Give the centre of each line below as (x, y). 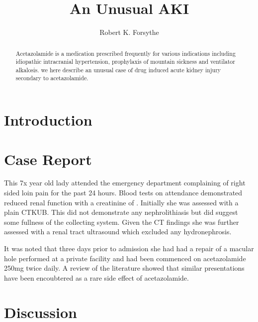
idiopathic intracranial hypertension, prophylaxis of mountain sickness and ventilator (125, 62)
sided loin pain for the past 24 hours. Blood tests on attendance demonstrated (123, 193)
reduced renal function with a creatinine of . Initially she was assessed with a (121, 202)
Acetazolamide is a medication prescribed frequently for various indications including (126, 53)
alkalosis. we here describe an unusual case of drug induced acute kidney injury (118, 70)
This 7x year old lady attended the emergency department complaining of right (125, 183)
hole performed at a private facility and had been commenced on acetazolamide (125, 258)
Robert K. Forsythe (129, 32)
